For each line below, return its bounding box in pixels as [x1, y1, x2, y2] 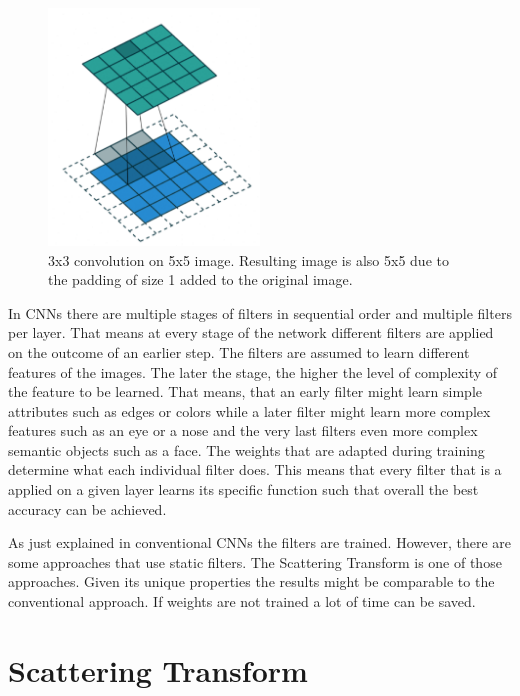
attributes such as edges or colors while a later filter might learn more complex [8, 400, 491, 421]
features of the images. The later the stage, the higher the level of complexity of [8, 361, 498, 382]
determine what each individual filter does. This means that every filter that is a [8, 459, 502, 480]
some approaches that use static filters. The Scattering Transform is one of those [8, 551, 502, 572]
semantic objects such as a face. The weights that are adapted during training [8, 439, 485, 460]
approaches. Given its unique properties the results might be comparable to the [8, 571, 495, 592]
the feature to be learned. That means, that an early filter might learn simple [8, 381, 483, 402]
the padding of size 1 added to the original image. [48, 269, 353, 290]
